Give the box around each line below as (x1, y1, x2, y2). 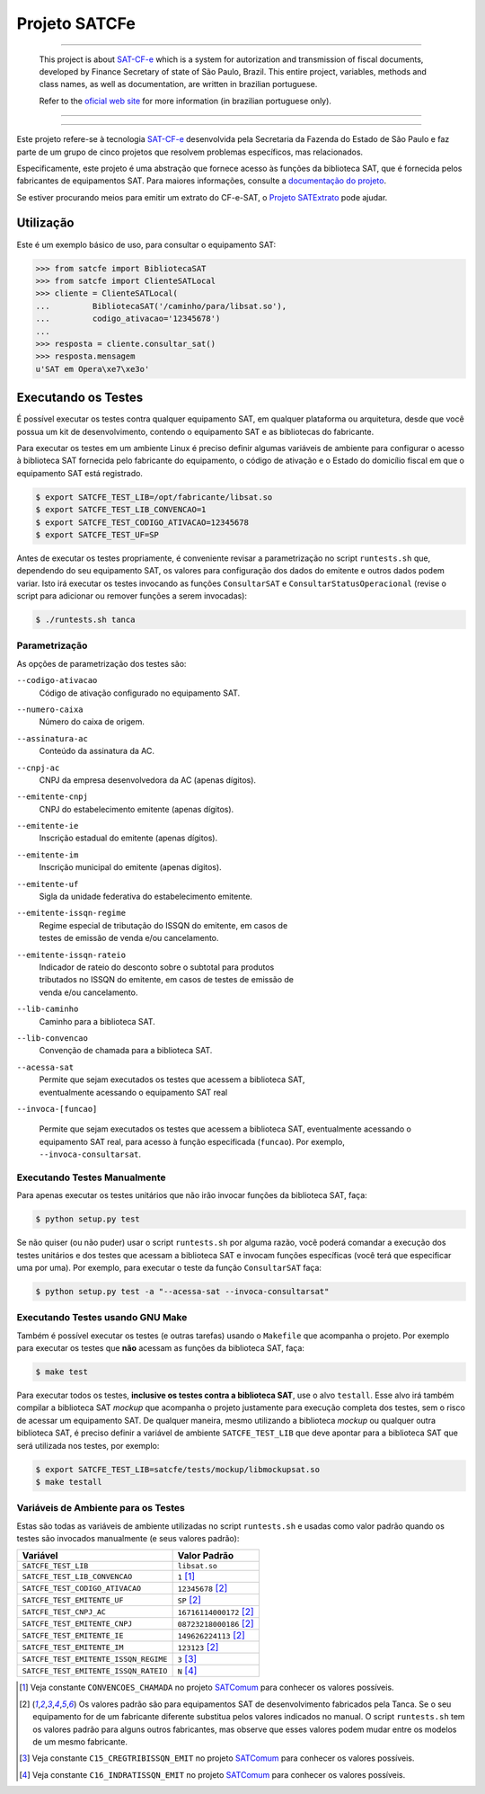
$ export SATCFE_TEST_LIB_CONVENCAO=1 (35, 504, 207, 515)
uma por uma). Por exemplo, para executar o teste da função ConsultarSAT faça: (16, 1262, 322, 1273)
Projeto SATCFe (16, 13, 137, 33)
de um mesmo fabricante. (32, 1736, 128, 1747)
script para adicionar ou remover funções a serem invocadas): (16, 591, 247, 601)
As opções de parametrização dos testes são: (16, 658, 187, 669)
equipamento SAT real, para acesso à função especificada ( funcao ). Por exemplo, (39, 1136, 345, 1147)
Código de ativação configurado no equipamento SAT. (39, 688, 241, 698)
